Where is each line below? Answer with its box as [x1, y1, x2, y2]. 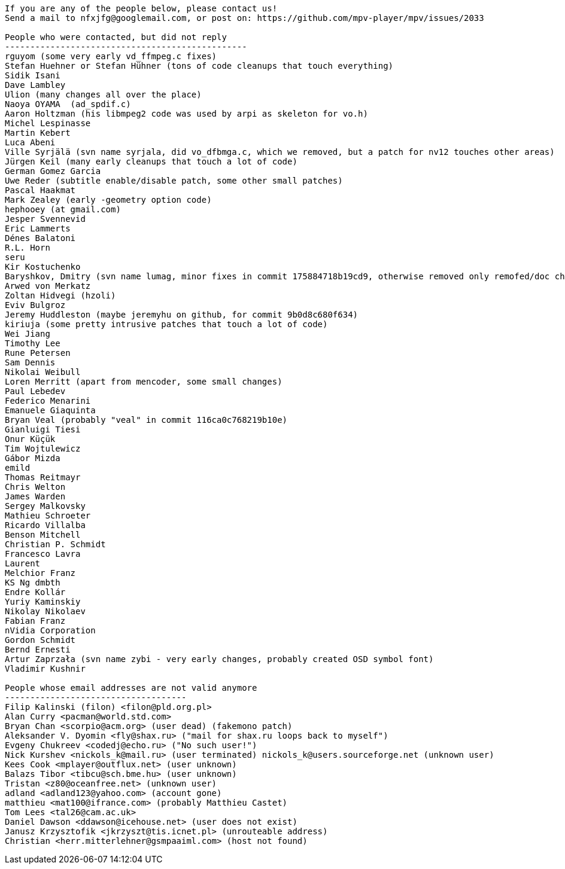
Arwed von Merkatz [5, 281, 91, 291]
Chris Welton [5, 482, 66, 492]
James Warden [5, 492, 66, 501]
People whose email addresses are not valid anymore [5, 683, 257, 693]
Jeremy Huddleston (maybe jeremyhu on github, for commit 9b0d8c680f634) [5, 310, 359, 319]
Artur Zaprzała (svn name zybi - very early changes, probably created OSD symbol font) [5, 654, 434, 664]
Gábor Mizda [5, 453, 60, 463]
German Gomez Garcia [5, 166, 101, 176]
